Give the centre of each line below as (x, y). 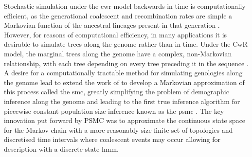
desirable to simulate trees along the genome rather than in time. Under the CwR (126, 44)
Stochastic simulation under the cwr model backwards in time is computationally (125, 6)
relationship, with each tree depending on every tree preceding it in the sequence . (126, 63)
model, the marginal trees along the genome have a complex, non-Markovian (118, 53)
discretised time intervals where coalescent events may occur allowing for (112, 139)
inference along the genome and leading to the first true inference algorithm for (122, 101)
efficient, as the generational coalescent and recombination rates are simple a (118, 15)
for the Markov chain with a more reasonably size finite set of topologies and (118, 130)
